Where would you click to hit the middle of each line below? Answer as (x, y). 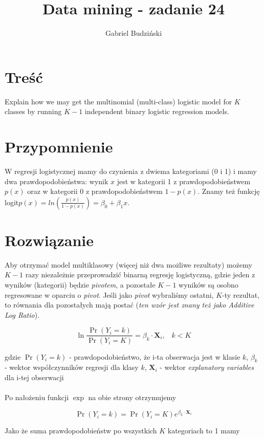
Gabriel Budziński (134, 33)
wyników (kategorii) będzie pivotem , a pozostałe (80, 285)
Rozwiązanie (49, 240)
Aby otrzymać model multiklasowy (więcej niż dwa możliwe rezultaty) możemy (128, 264)
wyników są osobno (208, 285)
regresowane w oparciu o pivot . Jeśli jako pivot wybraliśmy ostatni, (109, 294)
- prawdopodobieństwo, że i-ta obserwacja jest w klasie (155, 356)
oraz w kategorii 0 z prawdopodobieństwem (95, 191)
